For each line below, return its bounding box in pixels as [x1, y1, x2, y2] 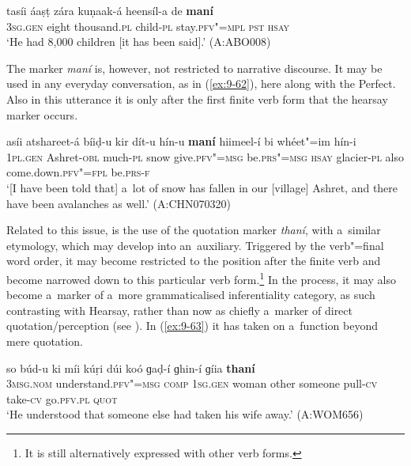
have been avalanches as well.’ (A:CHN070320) [6, 195, 232, 211]
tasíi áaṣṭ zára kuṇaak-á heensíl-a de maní [6, 2, 214, 18]
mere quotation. [6, 332, 83, 349]
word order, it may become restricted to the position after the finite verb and [6, 252, 381, 269]
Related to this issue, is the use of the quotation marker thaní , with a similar [6, 222, 381, 238]
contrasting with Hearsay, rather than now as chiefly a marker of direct [6, 301, 353, 318]
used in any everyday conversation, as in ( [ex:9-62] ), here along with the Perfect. [6, 75, 396, 92]
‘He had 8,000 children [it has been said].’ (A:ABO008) [6, 33, 271, 50]
